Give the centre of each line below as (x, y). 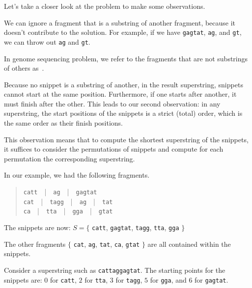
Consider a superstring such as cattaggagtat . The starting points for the (115, 270)
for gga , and (168, 279)
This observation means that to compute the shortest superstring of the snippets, (126, 139)
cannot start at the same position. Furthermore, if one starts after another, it (120, 94)
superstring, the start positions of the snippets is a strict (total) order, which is (123, 113)
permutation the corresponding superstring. (70, 158)
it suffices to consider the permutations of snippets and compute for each (114, 149)
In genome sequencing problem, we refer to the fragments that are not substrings (126, 58)
